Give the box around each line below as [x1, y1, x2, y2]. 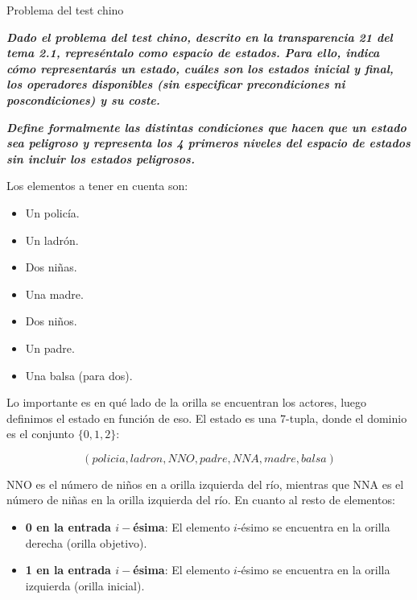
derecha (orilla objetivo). [25, 534, 147, 551]
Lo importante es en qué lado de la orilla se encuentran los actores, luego [6, 394, 367, 411]
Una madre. [25, 285, 84, 302]
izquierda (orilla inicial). [25, 577, 145, 594]
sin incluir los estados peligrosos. [6, 150, 195, 167]
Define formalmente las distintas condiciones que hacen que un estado [6, 118, 407, 135]
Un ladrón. [25, 231, 79, 248]
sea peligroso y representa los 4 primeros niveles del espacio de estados [6, 134, 411, 151]
